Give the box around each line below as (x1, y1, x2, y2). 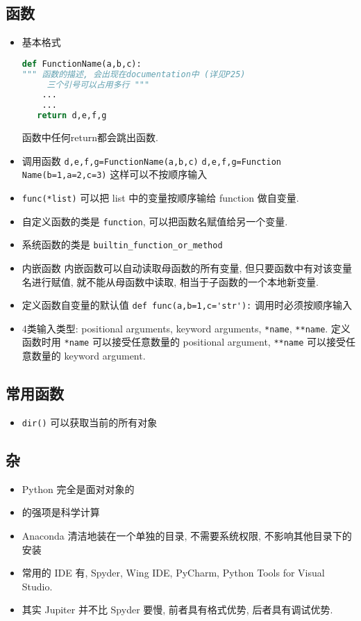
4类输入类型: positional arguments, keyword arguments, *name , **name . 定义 (22, 321, 351, 335)
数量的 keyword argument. (31, 348, 146, 363)
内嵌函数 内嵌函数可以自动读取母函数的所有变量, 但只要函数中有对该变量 (22, 260, 353, 275)
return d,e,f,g (37, 111, 107, 121)
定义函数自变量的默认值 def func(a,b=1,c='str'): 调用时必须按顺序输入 (22, 298, 352, 312)
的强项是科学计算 (22, 505, 100, 519)
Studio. (22, 579, 53, 593)
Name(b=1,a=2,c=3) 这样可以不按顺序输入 (22, 167, 208, 182)
